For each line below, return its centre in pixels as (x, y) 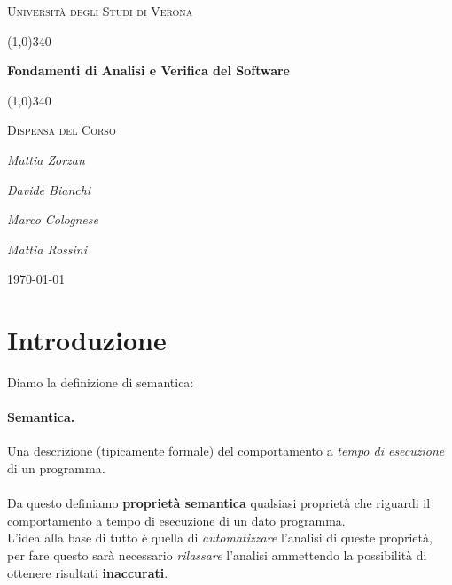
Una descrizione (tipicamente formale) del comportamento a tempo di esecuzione (226, 451)
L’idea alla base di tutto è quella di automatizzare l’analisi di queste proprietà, (220, 538)
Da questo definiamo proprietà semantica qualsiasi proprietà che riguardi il (219, 503)
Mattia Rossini (47, 249)
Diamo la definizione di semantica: (101, 382)
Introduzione (87, 340)
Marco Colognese (53, 219)
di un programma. (56, 468)
